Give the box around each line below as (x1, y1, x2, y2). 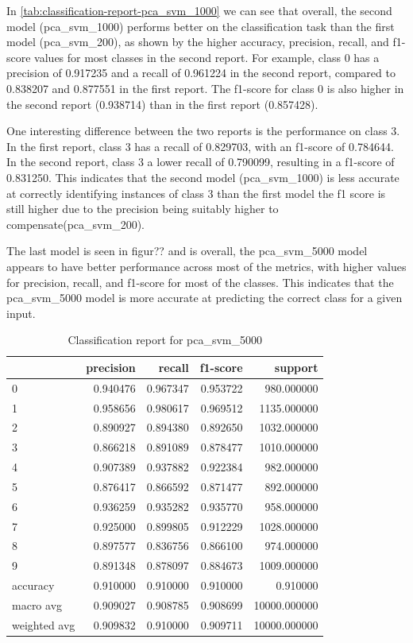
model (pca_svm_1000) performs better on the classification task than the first (6, 17, 395, 34)
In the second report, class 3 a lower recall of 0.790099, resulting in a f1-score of (6, 153, 395, 170)
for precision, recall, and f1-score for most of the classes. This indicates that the (6, 273, 394, 290)
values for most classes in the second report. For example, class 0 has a (34, 48, 380, 65)
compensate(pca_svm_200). (6, 215, 145, 232)
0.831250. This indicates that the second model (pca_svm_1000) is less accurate (6, 168, 399, 185)
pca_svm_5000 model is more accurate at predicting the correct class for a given (6, 289, 403, 306)
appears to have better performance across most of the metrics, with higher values (6, 258, 407, 274)
